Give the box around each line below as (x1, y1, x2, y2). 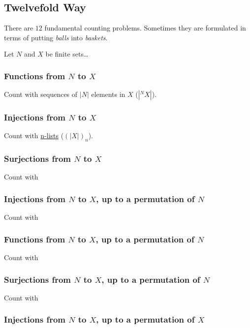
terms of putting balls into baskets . (4, 32, 108, 42)
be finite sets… (45, 49, 89, 59)
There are (4, 23, 33, 33)
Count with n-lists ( (4, 130, 64, 141)
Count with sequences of (4, 89, 78, 99)
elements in (91, 89, 125, 99)
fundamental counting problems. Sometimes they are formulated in (44, 23, 246, 33)
